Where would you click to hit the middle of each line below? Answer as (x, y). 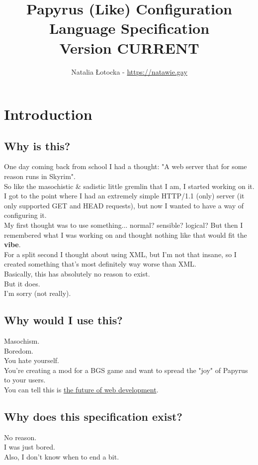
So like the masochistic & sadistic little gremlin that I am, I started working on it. (129, 186)
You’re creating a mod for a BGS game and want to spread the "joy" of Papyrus (126, 370)
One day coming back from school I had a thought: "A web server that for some (126, 166)
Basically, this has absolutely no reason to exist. (77, 274)
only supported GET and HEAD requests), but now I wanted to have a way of (124, 205)
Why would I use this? (63, 320)
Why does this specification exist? (93, 416)
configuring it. (25, 215)
